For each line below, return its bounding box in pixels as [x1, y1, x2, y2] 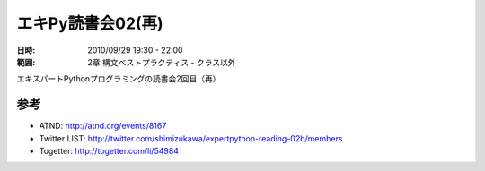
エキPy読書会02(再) [16, 13, 163, 33]
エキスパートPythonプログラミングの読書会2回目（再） [16, 73, 221, 84]
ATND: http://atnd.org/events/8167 [39, 121, 167, 132]
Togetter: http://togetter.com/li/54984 [39, 146, 180, 157]
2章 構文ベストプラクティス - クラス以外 [87, 56, 236, 67]
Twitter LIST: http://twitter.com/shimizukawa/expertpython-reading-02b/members [39, 133, 343, 143]
